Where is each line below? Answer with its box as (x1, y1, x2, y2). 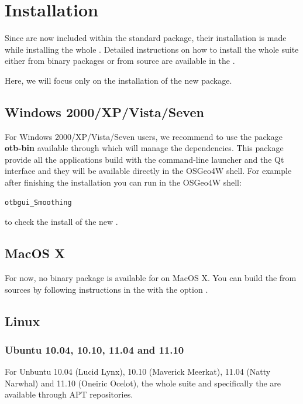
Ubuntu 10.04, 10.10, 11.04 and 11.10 (5, 342, 184, 357)
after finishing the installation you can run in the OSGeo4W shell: (5, 176, 242, 189)
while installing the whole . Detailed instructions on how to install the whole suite (5, 43, 299, 55)
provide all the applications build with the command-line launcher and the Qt (5, 153, 284, 165)
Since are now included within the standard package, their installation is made (5, 32, 287, 44)
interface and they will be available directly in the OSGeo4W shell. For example (5, 165, 292, 177)
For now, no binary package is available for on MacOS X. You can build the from (5, 272, 297, 284)
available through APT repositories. (5, 388, 133, 400)
